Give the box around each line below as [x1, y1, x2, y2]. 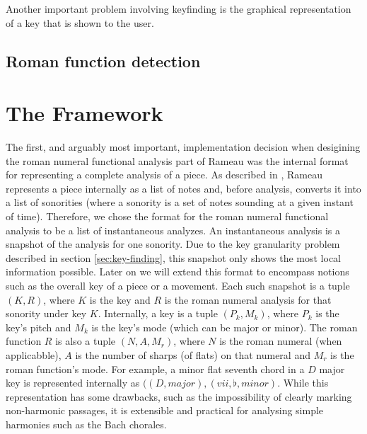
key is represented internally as [6, 375, 140, 390]
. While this [277, 375, 329, 390]
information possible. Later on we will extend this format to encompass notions [6, 264, 349, 279]
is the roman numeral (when [219, 333, 342, 348]
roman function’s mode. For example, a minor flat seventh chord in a [6, 361, 305, 376]
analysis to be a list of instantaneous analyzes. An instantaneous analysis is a [6, 222, 340, 237]
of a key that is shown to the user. [6, 15, 154, 30]
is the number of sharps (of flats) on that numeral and [75, 348, 310, 362]
